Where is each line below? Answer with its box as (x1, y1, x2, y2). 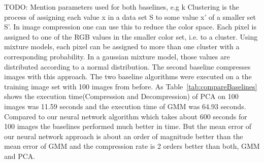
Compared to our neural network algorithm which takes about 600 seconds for (4, 111, 247, 121)
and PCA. (4, 150, 36, 161)
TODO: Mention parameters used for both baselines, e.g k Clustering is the (4, 2, 239, 12)
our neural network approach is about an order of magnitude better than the (4, 131, 243, 141)
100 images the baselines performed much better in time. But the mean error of (4, 121, 252, 132)
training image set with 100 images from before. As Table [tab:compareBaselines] (4, 81, 257, 91)
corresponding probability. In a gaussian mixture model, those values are (4, 51, 230, 61)
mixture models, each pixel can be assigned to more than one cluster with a (4, 41, 240, 52)
